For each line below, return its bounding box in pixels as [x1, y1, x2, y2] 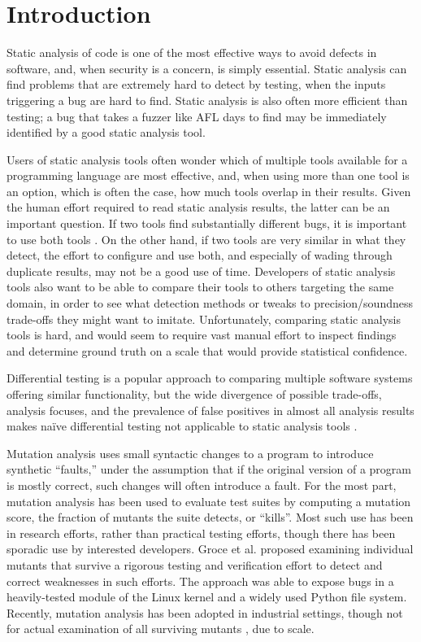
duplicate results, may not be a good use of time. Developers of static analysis [7, 262, 396, 279]
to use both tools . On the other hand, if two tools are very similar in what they [7, 230, 406, 247]
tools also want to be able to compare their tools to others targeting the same [7, 278, 394, 295]
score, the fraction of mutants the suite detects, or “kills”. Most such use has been [7, 509, 414, 526]
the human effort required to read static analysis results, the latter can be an [7, 199, 390, 216]
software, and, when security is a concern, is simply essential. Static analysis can [7, 59, 407, 76]
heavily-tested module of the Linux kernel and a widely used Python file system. [7, 588, 407, 605]
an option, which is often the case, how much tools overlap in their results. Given [7, 182, 411, 199]
